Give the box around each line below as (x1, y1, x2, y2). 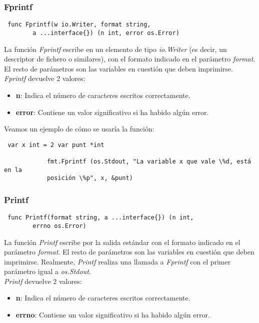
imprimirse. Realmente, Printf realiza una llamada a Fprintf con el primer (4, 256, 231, 266)
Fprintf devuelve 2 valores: (4, 73, 85, 83)
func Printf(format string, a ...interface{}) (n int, (7, 214, 194, 221)
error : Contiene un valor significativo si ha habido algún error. (15, 106, 209, 117)
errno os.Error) (32, 222, 86, 229)
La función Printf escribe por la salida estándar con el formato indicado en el (4, 236, 240, 247)
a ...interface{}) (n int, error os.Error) (32, 29, 179, 36)
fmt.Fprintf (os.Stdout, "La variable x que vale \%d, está (46, 158, 251, 165)
